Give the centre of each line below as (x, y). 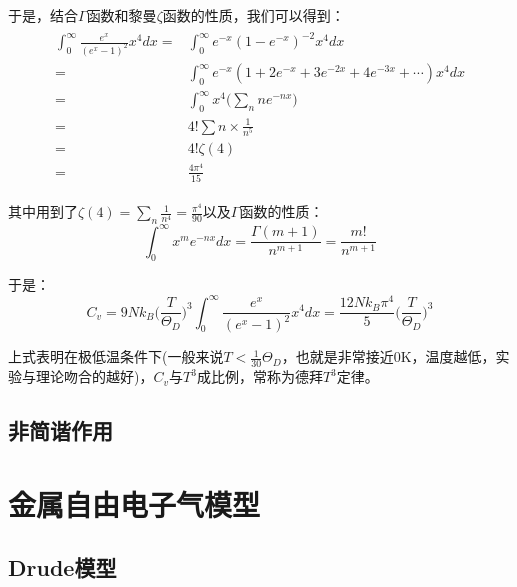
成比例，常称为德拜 (259, 376)
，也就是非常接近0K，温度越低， (388, 356)
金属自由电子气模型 (134, 503)
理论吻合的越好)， (94, 376)
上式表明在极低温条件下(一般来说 (116, 356)
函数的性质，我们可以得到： (253, 15)
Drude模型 (62, 567)
